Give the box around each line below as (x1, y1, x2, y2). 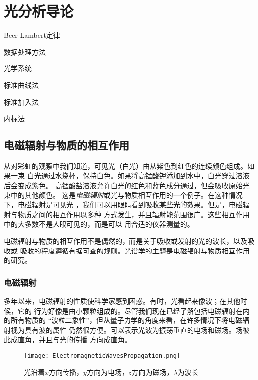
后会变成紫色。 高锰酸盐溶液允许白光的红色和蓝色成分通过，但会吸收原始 (4, 180, 243, 190)
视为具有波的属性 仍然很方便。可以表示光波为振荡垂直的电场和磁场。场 (10, 324, 243, 335)
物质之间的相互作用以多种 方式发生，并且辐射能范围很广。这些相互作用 (17, 209, 250, 219)
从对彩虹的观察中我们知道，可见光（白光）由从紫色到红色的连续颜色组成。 (4, 160, 247, 171)
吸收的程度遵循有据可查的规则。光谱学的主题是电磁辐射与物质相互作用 (20, 245, 250, 255)
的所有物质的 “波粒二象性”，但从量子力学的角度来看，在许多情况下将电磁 (4, 315, 242, 325)
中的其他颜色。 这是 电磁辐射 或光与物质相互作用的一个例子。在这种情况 (10, 190, 243, 200)
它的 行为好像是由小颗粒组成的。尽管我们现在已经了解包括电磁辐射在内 (17, 305, 250, 316)
